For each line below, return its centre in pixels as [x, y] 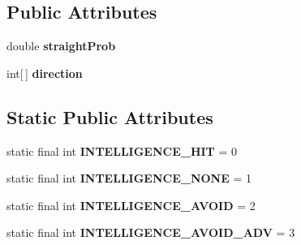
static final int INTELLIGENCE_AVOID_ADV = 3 [151, 232]
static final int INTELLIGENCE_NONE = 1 [129, 178]
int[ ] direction [45, 73]
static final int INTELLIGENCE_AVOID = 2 [131, 205]
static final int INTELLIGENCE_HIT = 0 [122, 150]
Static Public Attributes [110, 116]
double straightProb [61, 46]
